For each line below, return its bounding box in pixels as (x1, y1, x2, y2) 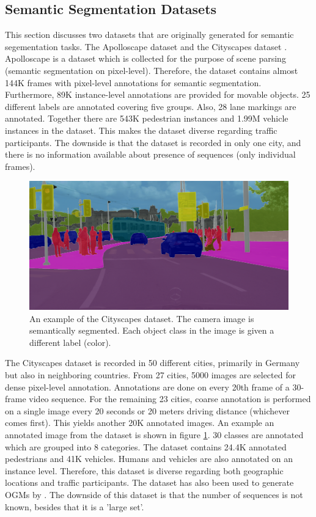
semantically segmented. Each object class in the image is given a (29, 324, 274, 337)
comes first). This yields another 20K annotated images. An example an (5, 416, 274, 429)
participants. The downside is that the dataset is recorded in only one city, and (5, 136, 301, 148)
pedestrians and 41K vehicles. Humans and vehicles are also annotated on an (5, 452, 293, 465)
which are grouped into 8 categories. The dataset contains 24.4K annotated (5, 440, 287, 453)
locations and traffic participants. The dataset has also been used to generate (5, 476, 294, 489)
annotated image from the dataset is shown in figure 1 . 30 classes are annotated (5, 428, 304, 441)
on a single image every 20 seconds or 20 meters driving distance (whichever (5, 404, 290, 417)
